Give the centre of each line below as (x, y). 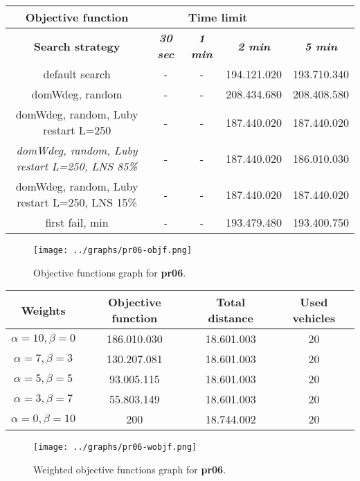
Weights (43, 310)
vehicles (314, 318)
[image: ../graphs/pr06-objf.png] (113, 250)
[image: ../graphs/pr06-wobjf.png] (115, 447)
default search (77, 74)
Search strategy (77, 46)
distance (231, 318)
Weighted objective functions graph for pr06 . (130, 469)
